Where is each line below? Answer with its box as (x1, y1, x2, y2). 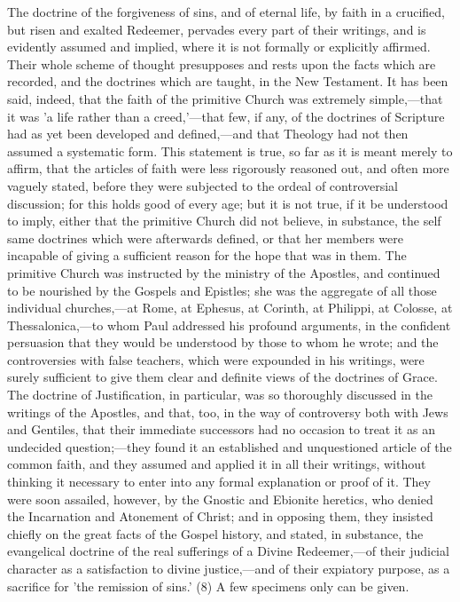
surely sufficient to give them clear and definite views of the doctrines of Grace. (7, 368, 438, 386)
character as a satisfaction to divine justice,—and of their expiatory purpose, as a (7, 559, 450, 577)
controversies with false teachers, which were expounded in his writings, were (7, 350, 425, 368)
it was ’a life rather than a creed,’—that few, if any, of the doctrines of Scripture (7, 107, 445, 125)
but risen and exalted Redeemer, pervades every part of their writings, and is (7, 20, 426, 38)
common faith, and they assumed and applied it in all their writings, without (7, 455, 426, 473)
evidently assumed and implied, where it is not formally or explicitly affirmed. (7, 37, 431, 56)
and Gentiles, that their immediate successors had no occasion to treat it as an (7, 420, 435, 439)
